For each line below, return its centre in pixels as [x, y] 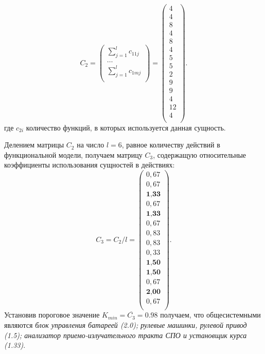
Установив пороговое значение [52, 315]
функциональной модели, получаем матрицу [73, 154]
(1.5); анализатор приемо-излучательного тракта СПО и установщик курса [126, 335]
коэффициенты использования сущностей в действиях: [90, 165]
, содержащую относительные [200, 154]
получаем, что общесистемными [210, 315]
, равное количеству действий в [171, 145]
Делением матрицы [34, 145]
